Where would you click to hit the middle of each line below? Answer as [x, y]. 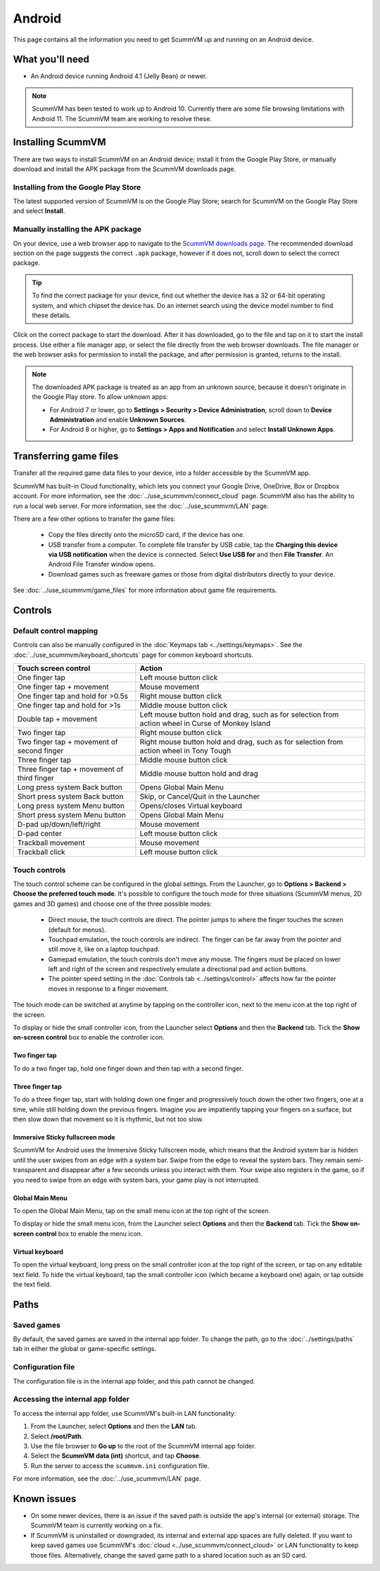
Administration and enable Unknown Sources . [118, 420]
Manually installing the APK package [77, 229]
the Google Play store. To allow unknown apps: [100, 397]
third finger [36, 778]
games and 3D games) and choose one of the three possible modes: [113, 904]
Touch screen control [54, 668]
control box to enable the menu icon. [89, 1233]
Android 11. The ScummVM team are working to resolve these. [122, 118]
